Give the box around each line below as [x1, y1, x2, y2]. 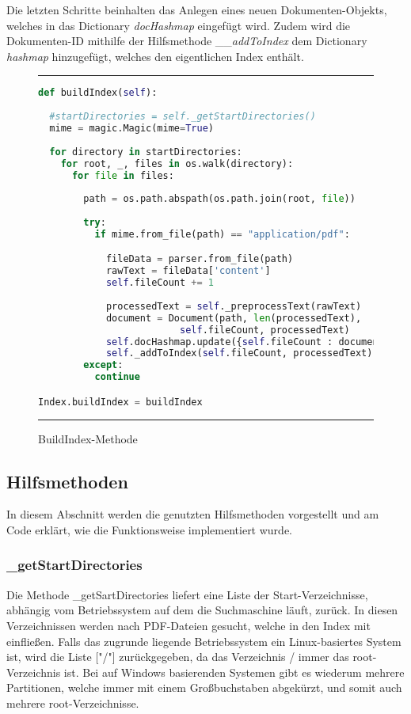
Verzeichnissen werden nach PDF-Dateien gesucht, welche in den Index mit [6, 617, 371, 633]
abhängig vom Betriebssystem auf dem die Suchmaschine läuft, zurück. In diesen [6, 602, 398, 618]
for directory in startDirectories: [49, 146, 242, 158]
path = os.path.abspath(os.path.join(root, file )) [83, 193, 356, 205]
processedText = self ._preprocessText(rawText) [105, 300, 362, 312]
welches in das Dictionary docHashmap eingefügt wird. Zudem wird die [6, 17, 351, 33]
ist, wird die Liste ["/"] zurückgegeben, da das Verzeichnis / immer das [6, 648, 349, 665]
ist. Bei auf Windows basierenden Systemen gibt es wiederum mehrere [63, 663, 405, 680]
